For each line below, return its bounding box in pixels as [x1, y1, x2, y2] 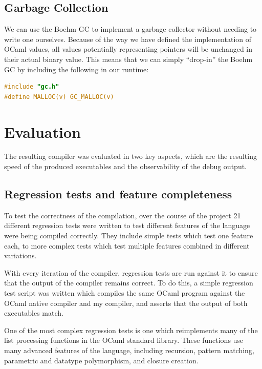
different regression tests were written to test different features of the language [4, 220, 250, 231]
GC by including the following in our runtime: [4, 64, 149, 74]
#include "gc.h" [4, 83, 59, 91]
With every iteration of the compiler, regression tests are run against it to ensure [4, 267, 258, 278]
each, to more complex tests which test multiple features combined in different [4, 240, 250, 251]
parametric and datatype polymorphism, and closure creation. [4, 355, 199, 365]
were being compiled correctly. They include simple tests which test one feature [4, 230, 253, 241]
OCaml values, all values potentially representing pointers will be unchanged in [4, 44, 252, 54]
